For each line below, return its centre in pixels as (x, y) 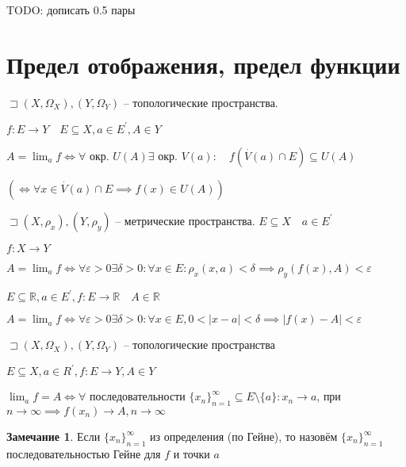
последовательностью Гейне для (84, 453)
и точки (192, 453)
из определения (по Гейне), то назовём (244, 436)
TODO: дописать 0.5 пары (71, 10)
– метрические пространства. (185, 220)
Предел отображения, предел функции (203, 64)
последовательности (137, 396)
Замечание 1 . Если (54, 436)
